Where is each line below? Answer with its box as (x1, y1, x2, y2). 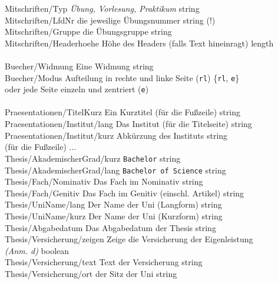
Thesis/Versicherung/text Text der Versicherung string (5, 256, 203, 268)
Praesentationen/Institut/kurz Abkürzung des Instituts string (5, 129, 228, 141)
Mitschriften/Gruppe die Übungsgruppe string (5, 25, 172, 38)
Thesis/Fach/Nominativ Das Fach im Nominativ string (5, 175, 203, 188)
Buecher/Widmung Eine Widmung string (5, 59, 154, 72)
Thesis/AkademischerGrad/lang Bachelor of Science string (5, 163, 226, 176)
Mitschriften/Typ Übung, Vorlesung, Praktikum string (5, 2, 200, 14)
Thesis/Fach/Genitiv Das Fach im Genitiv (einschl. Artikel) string (5, 186, 244, 199)
